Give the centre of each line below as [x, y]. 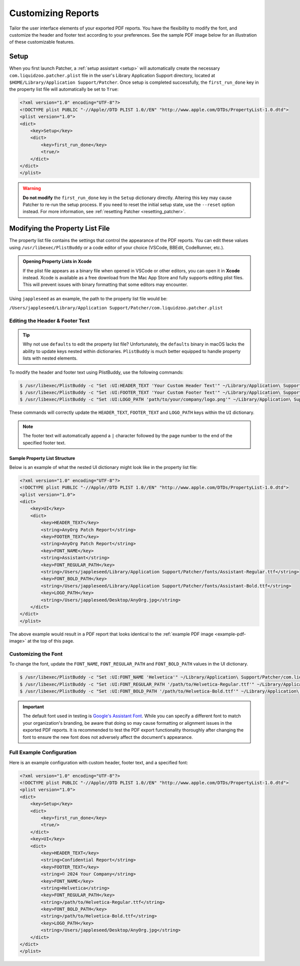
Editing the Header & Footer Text [49, 320]
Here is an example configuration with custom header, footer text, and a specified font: [99, 762]
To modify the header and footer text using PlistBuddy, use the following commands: [96, 372]
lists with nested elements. [50, 358]
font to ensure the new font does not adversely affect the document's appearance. [108, 737]
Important [33, 707]
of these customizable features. [42, 42]
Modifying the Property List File [59, 228]
